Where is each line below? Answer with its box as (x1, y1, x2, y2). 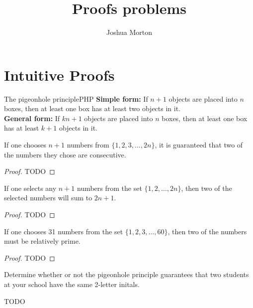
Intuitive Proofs (4, 64, 115, 85)
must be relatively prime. (4, 236, 81, 246)
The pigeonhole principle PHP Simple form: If (4, 93, 148, 104)
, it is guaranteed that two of (155, 140, 243, 150)
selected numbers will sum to (4, 192, 92, 203)
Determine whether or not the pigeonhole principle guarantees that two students (4, 269, 249, 280)
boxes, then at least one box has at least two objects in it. (4, 103, 181, 114)
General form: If (4, 113, 60, 123)
